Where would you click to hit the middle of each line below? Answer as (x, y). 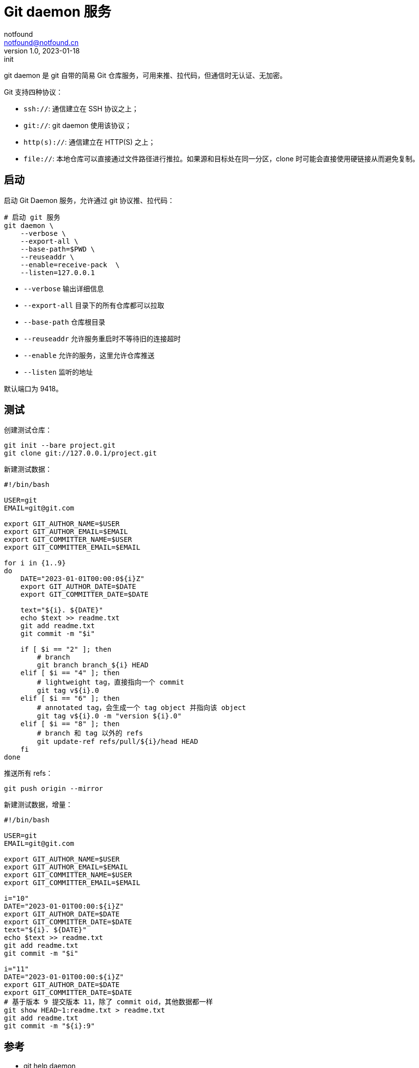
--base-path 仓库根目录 (64, 322)
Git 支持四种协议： (34, 92)
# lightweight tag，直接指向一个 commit (111, 682)
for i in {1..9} (35, 563)
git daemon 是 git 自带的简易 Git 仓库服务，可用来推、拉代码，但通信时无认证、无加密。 (145, 75)
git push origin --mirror (54, 789)
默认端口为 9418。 (33, 388)
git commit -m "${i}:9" (49, 1026)
